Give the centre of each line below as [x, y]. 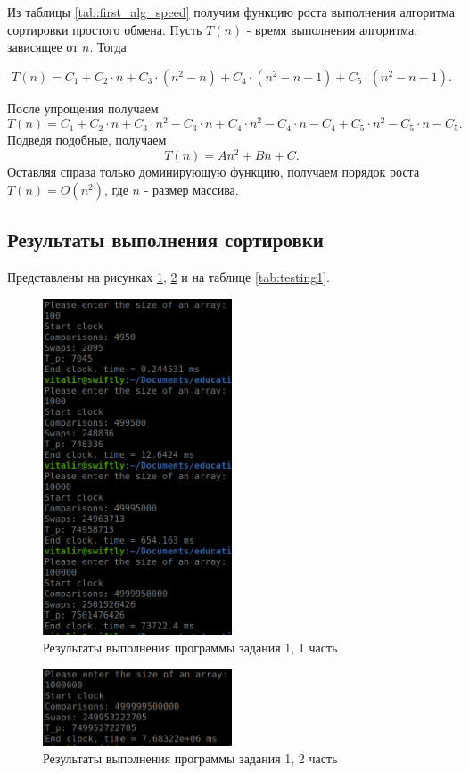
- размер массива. [191, 189]
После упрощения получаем [83, 108]
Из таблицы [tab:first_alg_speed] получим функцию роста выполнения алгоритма [231, 12]
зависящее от [43, 47]
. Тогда [108, 47]
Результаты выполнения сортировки [165, 240]
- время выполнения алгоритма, [332, 29]
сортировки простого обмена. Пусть [105, 29]
